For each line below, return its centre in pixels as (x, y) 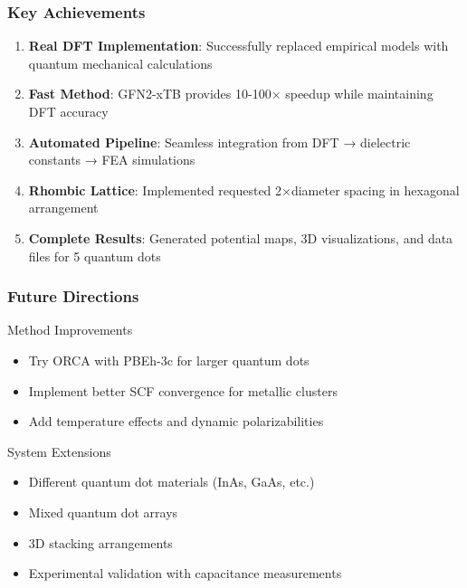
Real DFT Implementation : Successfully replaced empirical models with (238, 46)
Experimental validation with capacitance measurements (185, 573)
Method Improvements (70, 330)
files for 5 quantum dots (95, 256)
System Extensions (59, 451)
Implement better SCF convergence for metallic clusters (183, 390)
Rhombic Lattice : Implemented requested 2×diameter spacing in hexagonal (244, 190)
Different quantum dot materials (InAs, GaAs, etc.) (172, 482)
